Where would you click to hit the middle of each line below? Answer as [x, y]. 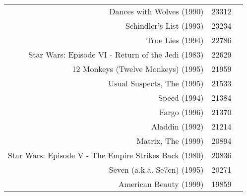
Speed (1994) [181, 98]
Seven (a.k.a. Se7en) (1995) [156, 169]
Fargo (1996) [182, 112]
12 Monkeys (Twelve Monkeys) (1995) [138, 69]
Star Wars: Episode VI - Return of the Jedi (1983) [116, 54]
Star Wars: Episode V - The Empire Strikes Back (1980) [106, 155]
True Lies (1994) [175, 40]
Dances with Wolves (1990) [156, 11]
